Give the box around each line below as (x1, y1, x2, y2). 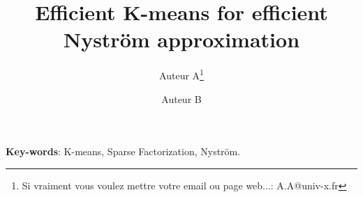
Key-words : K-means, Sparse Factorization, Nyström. (6, 144, 241, 159)
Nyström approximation (63, 25, 300, 54)
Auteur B (161, 91, 202, 106)
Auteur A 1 (159, 66, 204, 82)
